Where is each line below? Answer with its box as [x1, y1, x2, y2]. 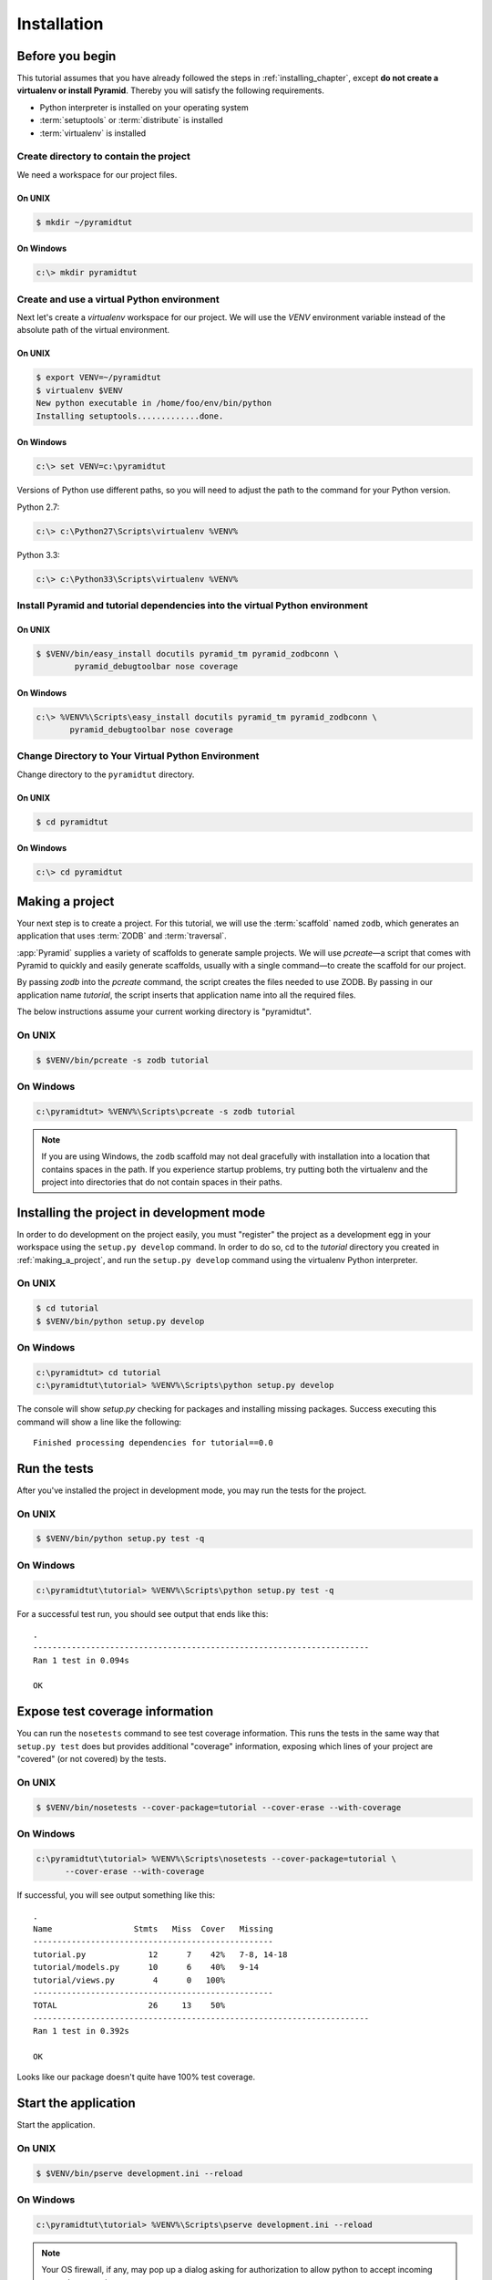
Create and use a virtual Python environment [16, 293, 220, 306]
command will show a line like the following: [16, 1416, 182, 1427]
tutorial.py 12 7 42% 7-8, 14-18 [33, 1949, 288, 1960]
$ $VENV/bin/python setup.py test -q [36, 1533, 205, 1544]
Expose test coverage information [16, 1704, 214, 1719]
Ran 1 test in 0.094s [33, 1655, 129, 1665]
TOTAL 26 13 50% [33, 2000, 226, 2011]
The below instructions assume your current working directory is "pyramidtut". [16, 1006, 312, 1017]
